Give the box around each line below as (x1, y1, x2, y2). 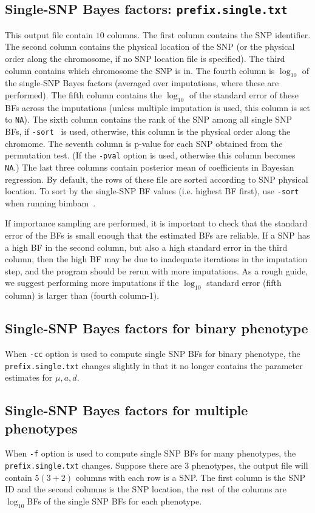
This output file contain (5, 28, 93, 41)
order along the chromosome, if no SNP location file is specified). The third (5, 52, 285, 64)
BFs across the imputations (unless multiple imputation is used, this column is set (5, 101, 310, 114)
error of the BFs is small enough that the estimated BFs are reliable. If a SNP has (5, 229, 310, 241)
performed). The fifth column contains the (5, 88, 162, 101)
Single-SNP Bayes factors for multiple (5, 401, 248, 420)
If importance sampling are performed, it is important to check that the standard (5, 217, 308, 229)
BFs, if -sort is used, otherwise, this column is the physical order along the (5, 125, 291, 137)
